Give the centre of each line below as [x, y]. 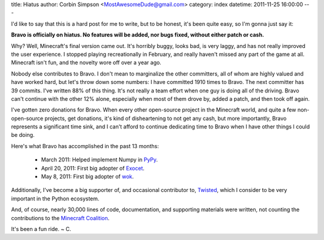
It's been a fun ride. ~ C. [41, 229]
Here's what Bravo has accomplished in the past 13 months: [85, 146]
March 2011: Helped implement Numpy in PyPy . [100, 160]
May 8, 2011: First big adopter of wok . [88, 176]
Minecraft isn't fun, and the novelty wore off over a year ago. [86, 62]
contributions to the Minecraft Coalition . [60, 218]
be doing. [23, 135]
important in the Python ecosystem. [55, 199]
